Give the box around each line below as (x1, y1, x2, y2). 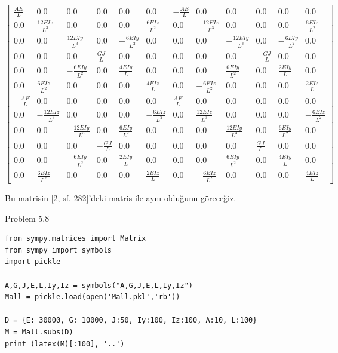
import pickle (5, 257, 61, 266)
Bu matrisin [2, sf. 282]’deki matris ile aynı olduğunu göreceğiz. (5, 192, 236, 204)
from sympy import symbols (5, 245, 112, 254)
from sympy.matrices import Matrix (5, 234, 146, 243)
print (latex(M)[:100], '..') (5, 339, 125, 348)
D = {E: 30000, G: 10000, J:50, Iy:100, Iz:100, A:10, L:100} (5, 316, 257, 325)
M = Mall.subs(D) (5, 328, 73, 336)
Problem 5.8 (5, 211, 50, 224)
